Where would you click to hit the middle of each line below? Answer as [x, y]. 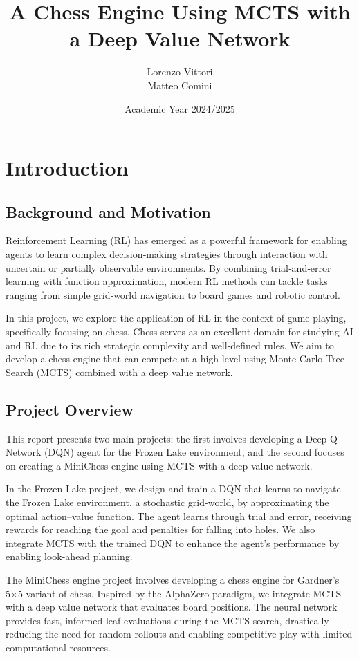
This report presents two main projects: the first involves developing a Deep [166, 438]
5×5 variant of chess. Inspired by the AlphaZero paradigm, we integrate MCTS [174, 593]
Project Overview [70, 409]
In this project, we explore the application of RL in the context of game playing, [176, 318]
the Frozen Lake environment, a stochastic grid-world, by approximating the [167, 502]
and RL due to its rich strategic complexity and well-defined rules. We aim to [170, 345]
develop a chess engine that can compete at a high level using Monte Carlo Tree [175, 359]
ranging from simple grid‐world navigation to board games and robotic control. [173, 294]
